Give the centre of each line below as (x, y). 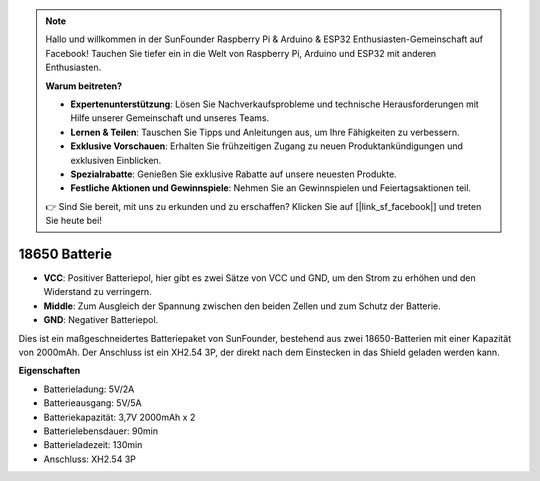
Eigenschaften (49, 371)
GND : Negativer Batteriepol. (101, 320)
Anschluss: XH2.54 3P (90, 459)
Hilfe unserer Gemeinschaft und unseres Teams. (170, 118)
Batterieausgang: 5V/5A (92, 403)
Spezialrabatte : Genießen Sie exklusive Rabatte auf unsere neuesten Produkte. (233, 174)
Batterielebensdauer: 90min (101, 431)
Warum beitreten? (84, 86)
